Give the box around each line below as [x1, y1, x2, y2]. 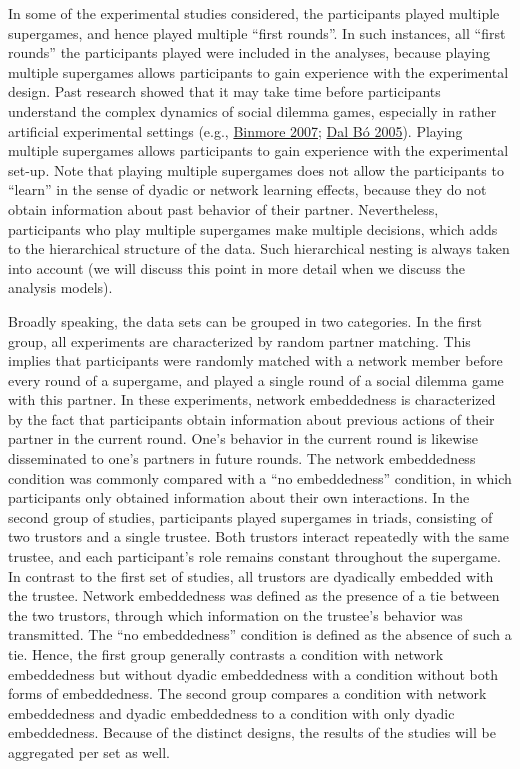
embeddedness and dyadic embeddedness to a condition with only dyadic [8, 702, 455, 723]
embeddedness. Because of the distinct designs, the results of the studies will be [8, 722, 496, 743]
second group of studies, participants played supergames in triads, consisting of [8, 506, 493, 527]
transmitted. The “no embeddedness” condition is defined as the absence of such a [8, 624, 512, 645]
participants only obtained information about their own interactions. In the [8, 487, 470, 508]
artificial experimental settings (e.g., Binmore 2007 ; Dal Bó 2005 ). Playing [8, 120, 463, 141]
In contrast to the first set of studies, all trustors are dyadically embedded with [8, 565, 494, 586]
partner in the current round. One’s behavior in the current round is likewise [8, 428, 479, 449]
